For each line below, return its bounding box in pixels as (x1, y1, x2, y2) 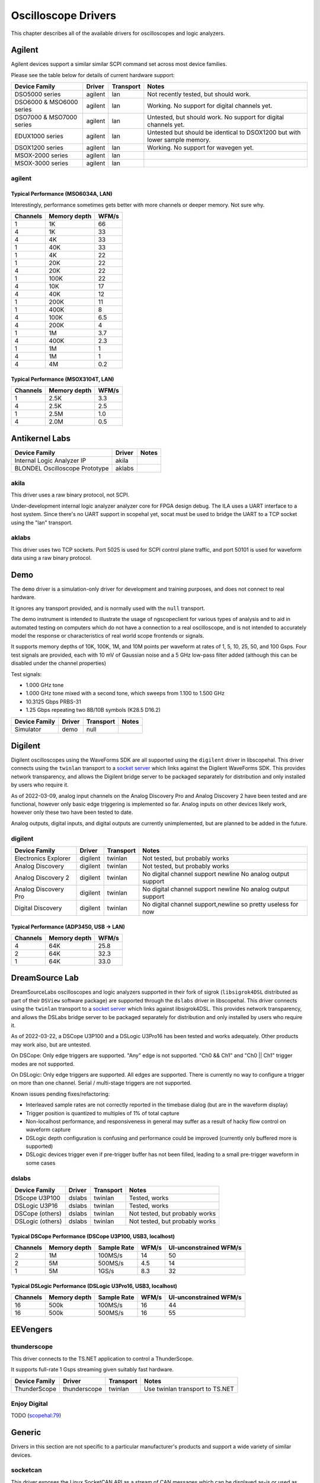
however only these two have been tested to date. (11, 809, 133, 816)
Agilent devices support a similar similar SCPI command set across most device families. (11, 61, 228, 68)
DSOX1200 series (14, 144, 63, 152)
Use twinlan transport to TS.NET (144, 1385, 234, 1393)
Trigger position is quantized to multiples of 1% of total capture (25, 1109, 180, 1116)
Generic (11, 1427, 41, 1438)
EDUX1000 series (14, 132, 63, 141)
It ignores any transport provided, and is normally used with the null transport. (11, 604, 206, 612)
